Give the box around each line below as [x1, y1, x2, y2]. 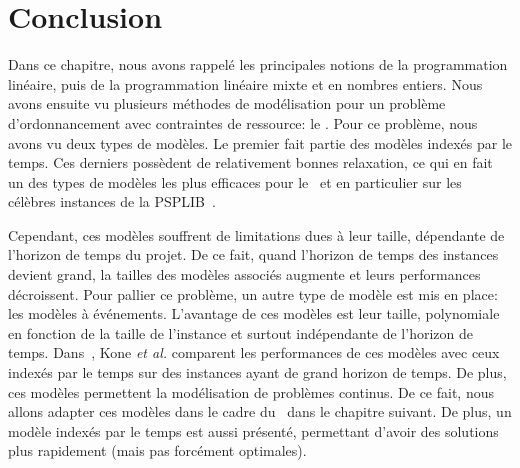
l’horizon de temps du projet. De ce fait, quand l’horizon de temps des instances [8, 244, 499, 265]
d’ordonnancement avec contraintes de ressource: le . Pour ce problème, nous [8, 112, 478, 133]
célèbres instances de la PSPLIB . [8, 191, 216, 212]
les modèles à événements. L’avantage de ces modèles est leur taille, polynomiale [8, 303, 500, 324]
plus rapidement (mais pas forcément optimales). [8, 440, 307, 461]
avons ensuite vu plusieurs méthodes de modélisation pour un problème [8, 93, 446, 114]
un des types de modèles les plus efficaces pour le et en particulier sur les [8, 171, 462, 192]
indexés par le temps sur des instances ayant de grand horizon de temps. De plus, [8, 362, 507, 383]
